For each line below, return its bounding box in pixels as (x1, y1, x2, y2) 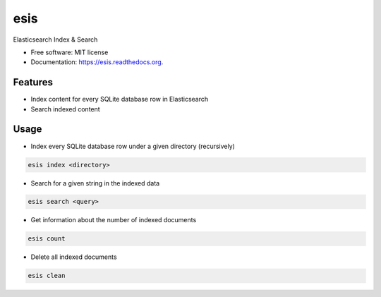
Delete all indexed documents (30, 253, 117, 261)
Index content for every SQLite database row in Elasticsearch (30, 95, 209, 104)
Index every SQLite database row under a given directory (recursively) (30, 142, 236, 150)
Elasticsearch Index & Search (13, 35, 98, 44)
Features (13, 76, 53, 88)
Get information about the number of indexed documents (30, 216, 197, 224)
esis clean (28, 272, 66, 280)
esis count (28, 235, 66, 243)
